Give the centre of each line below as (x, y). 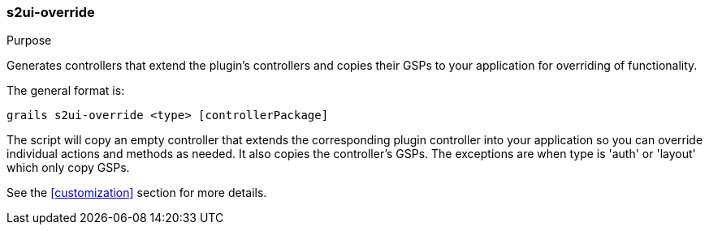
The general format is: (66, 91)
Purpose (29, 41)
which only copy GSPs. (68, 168)
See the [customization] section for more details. (137, 193)
